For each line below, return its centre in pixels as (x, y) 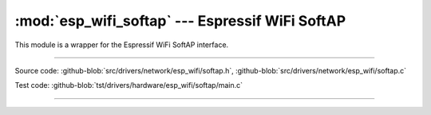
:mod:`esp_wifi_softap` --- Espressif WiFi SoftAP (180, 21)
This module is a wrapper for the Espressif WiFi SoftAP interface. (122, 45)
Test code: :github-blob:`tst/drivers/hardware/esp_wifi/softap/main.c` (129, 85)
